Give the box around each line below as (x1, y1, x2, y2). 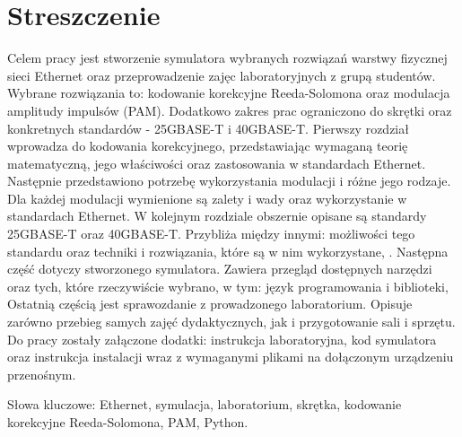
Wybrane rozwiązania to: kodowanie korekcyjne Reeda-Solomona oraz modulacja (7, 83, 450, 102)
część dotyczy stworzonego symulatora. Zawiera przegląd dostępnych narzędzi (7, 259, 432, 278)
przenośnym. (7, 364, 76, 383)
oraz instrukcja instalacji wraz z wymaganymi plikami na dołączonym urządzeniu (7, 347, 454, 366)
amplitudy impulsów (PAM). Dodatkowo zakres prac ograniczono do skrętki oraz (7, 101, 452, 119)
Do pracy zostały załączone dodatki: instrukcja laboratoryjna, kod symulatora (7, 329, 437, 348)
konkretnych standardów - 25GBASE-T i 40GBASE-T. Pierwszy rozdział (7, 118, 409, 137)
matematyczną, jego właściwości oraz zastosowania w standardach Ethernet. (7, 153, 426, 172)
